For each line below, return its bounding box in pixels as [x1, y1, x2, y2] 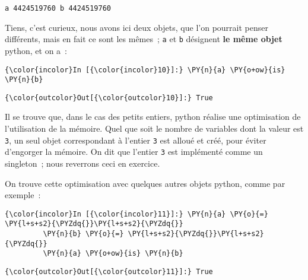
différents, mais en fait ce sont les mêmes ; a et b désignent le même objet [5, 33, 282, 45]
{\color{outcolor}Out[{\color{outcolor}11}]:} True [5, 268, 213, 276]
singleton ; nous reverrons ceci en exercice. [5, 157, 160, 169]
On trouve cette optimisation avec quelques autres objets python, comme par [5, 177, 285, 189]
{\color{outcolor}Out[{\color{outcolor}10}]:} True [5, 93, 213, 102]
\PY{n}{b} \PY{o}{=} [43, 230, 124, 238]
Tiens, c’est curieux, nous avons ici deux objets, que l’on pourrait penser [5, 21, 268, 33]
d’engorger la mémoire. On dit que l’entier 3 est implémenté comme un [5, 145, 263, 158]
